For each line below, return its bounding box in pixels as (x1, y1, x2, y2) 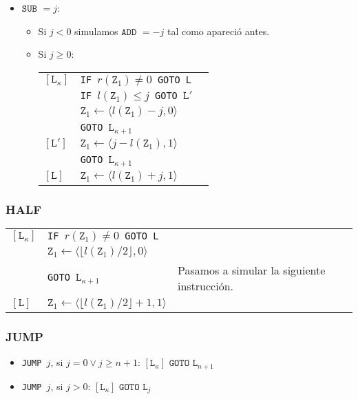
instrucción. (177, 277, 234, 294)
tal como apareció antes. (167, 23, 270, 38)
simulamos (74, 23, 118, 38)
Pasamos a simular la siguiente (177, 261, 326, 278)
